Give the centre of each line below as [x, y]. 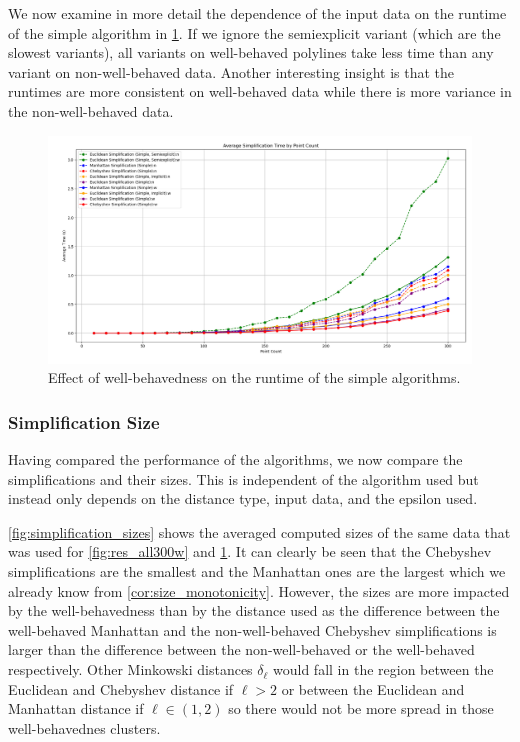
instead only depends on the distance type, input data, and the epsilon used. [243, 498]
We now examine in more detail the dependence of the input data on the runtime [257, 13]
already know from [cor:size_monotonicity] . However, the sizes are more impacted [259, 590]
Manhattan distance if [76, 708]
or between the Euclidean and [373, 688]
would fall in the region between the [383, 669]
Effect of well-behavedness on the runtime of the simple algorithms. [254, 377]
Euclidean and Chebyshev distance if [121, 688]
